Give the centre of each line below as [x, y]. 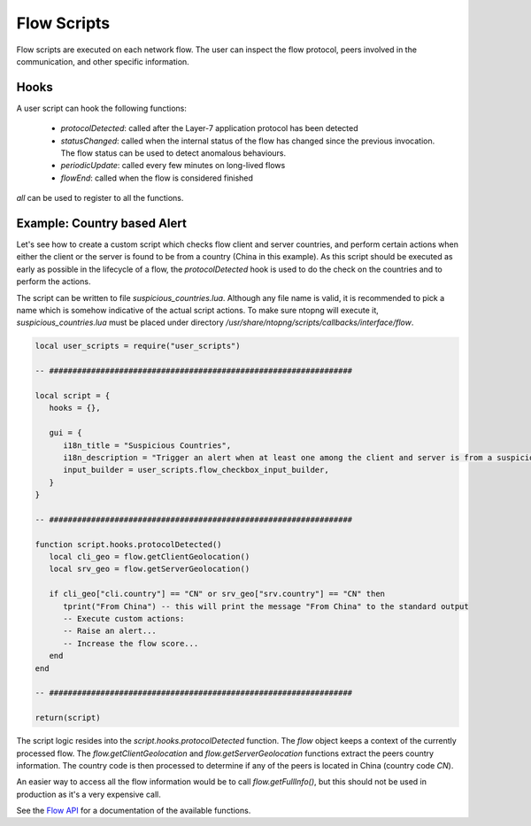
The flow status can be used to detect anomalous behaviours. [173, 153]
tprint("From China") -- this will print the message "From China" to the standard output [266, 606]
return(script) [68, 718]
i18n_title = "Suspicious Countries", [147, 445]
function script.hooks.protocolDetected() [128, 544]
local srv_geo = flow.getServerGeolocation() [150, 569]
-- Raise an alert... [110, 631]
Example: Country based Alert [102, 223]
